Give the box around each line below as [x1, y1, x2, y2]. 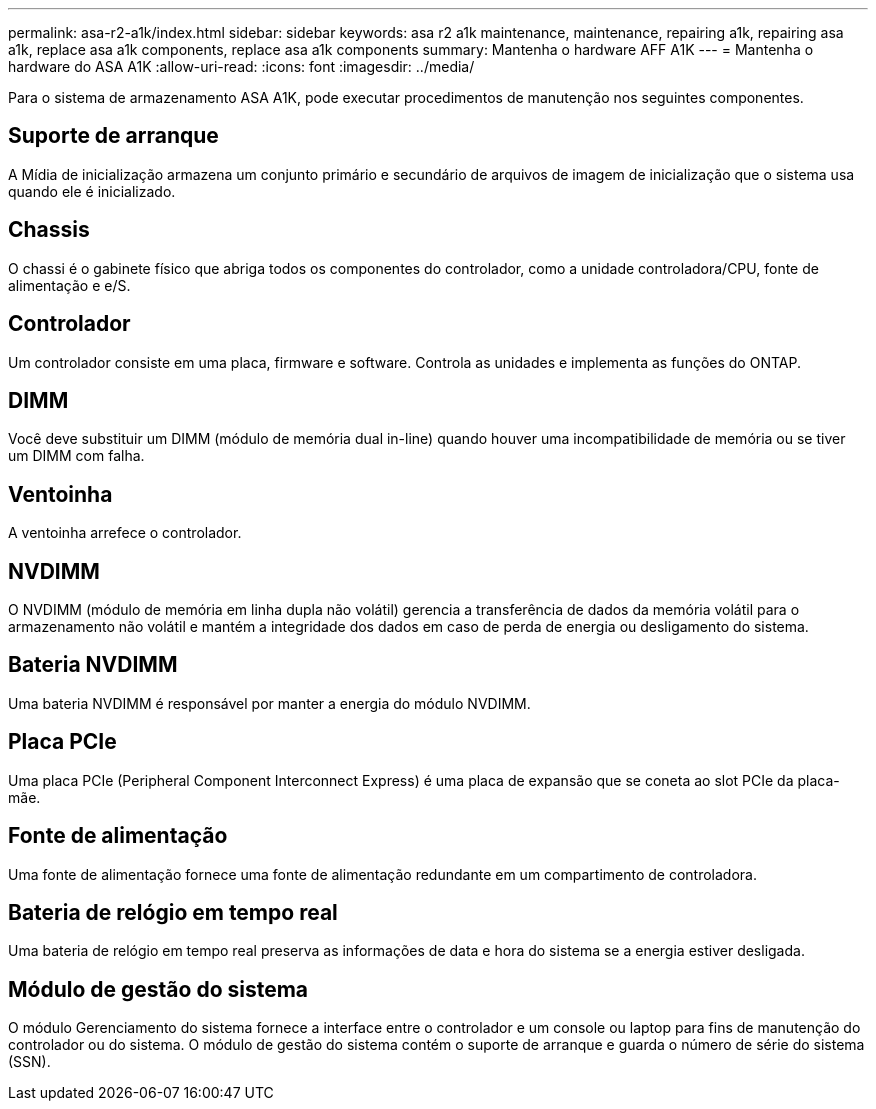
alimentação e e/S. [8, 276, 131, 294]
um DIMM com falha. [8, 447, 145, 465]
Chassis [8, 217, 90, 243]
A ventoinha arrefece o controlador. [8, 524, 242, 542]
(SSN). [8, 1053, 51, 1071]
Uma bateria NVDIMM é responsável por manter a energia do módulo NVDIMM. [8, 694, 531, 712]
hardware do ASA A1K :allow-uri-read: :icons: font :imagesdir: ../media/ [8, 58, 475, 75]
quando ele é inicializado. [8, 182, 176, 200]
